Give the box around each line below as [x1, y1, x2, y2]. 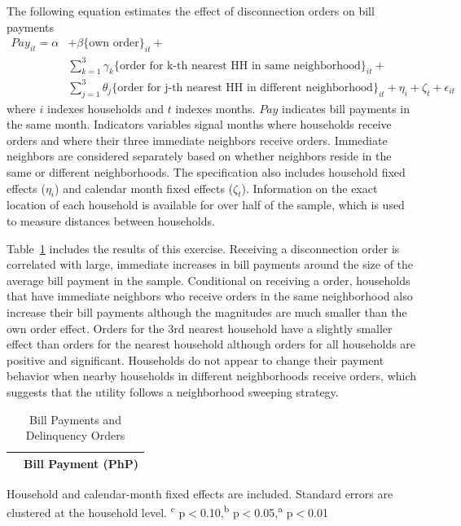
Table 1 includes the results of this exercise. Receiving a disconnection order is [7, 239, 400, 256]
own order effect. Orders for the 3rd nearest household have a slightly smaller [7, 319, 393, 336]
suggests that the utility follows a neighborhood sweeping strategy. [7, 383, 339, 400]
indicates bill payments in [282, 99, 410, 116]
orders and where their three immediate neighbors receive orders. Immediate [7, 131, 388, 148]
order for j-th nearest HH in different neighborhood [117, 81, 373, 94]
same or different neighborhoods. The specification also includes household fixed [7, 164, 406, 181]
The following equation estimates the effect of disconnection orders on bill [7, 2, 375, 19]
